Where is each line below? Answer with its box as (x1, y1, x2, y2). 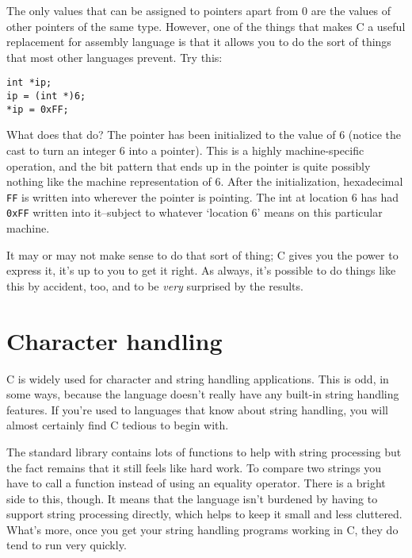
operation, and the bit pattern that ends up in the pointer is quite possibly (6, 157, 371, 174)
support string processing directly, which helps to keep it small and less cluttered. (6, 506, 402, 522)
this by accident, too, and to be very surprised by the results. (6, 277, 303, 294)
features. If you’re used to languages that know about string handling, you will (6, 401, 388, 418)
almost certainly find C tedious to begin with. (6, 417, 229, 433)
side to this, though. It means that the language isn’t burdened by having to (6, 490, 378, 506)
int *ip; (6, 77, 52, 89)
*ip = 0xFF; (6, 103, 69, 115)
